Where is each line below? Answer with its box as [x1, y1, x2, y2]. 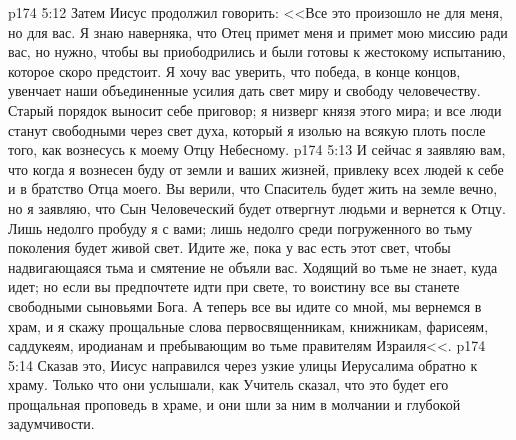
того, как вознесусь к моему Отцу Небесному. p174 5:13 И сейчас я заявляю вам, [8, 139, 506, 160]
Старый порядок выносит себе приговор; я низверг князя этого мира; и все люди [8, 99, 502, 120]
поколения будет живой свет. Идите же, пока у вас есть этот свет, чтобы [8, 237, 451, 258]
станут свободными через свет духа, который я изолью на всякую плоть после [8, 119, 486, 140]
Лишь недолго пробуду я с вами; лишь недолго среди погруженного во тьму [8, 217, 473, 238]
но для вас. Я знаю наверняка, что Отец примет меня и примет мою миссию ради [8, 21, 508, 42]
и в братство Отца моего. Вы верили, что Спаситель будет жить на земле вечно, [8, 178, 498, 199]
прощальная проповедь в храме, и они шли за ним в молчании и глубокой [8, 393, 461, 414]
